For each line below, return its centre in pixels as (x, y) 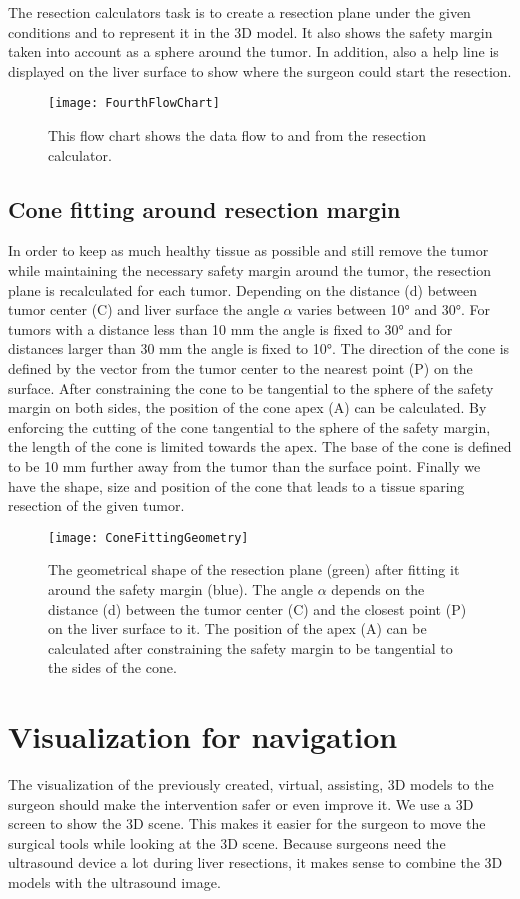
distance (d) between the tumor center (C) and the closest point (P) (257, 608)
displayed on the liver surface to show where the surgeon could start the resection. (260, 70)
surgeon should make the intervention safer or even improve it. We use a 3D (241, 803)
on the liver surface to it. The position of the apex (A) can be (237, 628)
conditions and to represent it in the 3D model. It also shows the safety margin (250, 31)
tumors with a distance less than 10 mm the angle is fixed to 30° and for (230, 328)
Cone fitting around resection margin (204, 208)
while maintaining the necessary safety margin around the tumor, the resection (250, 270)
